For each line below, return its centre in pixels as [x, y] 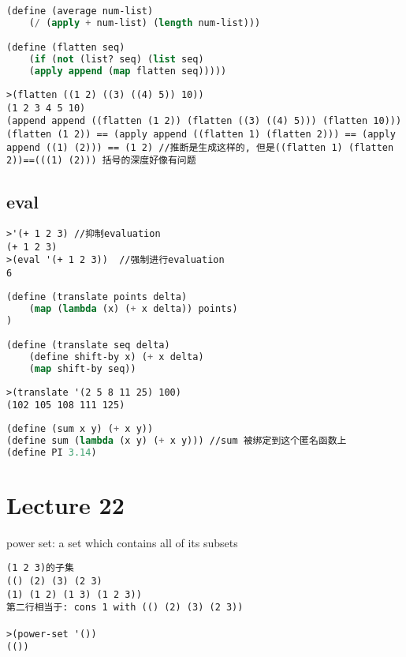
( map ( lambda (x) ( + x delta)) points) [133, 308]
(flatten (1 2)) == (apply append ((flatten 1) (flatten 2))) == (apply [201, 134]
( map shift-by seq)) [82, 368]
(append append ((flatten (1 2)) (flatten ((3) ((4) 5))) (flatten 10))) [204, 121]
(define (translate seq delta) [88, 345]
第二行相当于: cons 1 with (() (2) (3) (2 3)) [125, 608]
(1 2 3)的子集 [40, 568]
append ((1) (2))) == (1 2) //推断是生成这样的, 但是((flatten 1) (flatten [200, 147]
